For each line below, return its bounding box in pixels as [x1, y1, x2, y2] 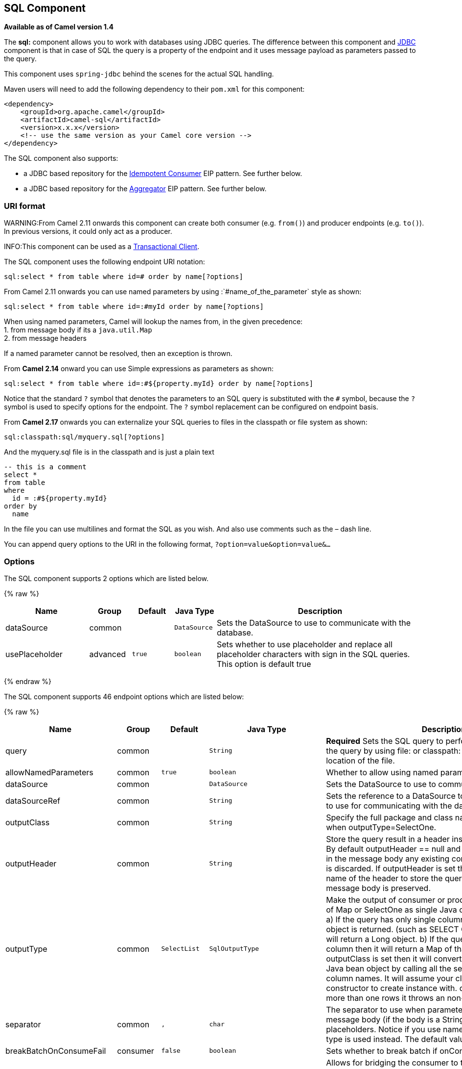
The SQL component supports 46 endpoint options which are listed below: [4, 692, 244, 701]
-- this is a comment [4, 463, 87, 471]
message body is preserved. [326, 883, 431, 893]
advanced [89, 649, 126, 659]
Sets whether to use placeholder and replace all [216, 639, 393, 649]
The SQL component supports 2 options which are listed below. [4, 574, 209, 583]
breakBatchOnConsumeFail [5, 1045, 106, 1056]
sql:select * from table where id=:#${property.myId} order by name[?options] [4, 380, 314, 388]
